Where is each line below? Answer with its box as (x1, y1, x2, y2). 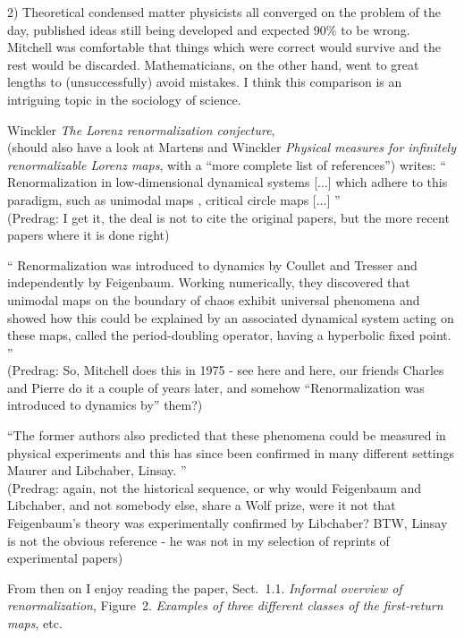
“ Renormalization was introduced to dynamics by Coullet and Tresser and (7, 255, 418, 274)
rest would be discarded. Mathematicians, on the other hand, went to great (7, 55, 419, 73)
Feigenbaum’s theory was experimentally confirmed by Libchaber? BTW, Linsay (7, 514, 448, 532)
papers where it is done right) (7, 225, 170, 244)
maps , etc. (7, 614, 63, 632)
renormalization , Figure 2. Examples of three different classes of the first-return (7, 596, 443, 615)
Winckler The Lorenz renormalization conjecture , (7, 120, 275, 139)
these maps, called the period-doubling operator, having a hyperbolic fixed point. (7, 326, 451, 345)
